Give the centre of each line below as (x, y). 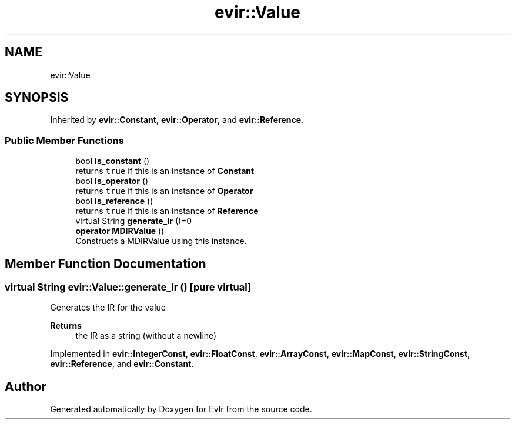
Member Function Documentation (106, 263)
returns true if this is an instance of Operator (164, 191)
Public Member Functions (64, 140)
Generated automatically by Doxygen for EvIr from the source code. (181, 409)
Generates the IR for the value (108, 308)
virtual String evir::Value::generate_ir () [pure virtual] (128, 287)
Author (26, 386)
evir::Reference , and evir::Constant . (122, 364)
